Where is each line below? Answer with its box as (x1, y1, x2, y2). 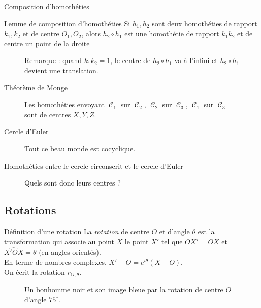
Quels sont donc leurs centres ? (24, 177, 121, 188)
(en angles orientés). (39, 247, 101, 257)
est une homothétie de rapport (124, 28, 219, 39)
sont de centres (24, 109, 71, 119)
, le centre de (110, 55, 151, 66)
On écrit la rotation (4, 266, 65, 277)
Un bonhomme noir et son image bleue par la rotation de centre (24, 284, 223, 294)
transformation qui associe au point (4, 236, 114, 247)
